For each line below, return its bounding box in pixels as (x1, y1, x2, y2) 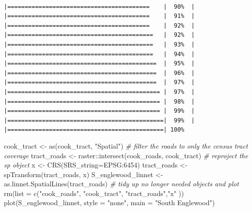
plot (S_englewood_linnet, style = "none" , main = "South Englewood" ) (4, 197, 215, 208)
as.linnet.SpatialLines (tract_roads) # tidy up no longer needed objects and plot (4, 179, 239, 189)
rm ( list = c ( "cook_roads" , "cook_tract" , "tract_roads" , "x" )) (4, 188, 184, 198)
